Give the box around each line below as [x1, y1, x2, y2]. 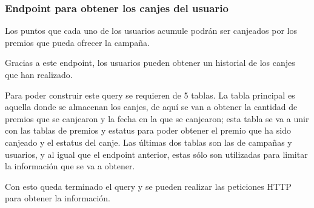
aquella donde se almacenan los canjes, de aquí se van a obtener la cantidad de [5, 100, 298, 113]
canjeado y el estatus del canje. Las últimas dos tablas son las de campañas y [5, 135, 292, 148]
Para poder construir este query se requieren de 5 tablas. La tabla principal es [5, 88, 295, 101]
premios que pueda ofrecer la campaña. [5, 36, 150, 48]
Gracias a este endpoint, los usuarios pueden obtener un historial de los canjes [5, 56, 295, 69]
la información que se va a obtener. [5, 160, 135, 172]
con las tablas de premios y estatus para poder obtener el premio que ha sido [5, 124, 291, 137]
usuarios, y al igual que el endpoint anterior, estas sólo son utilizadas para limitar [5, 148, 308, 160]
